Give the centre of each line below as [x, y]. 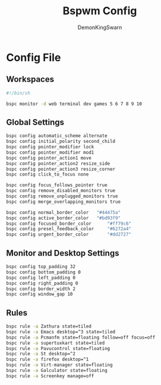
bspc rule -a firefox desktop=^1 [48, 359]
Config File [34, 57]
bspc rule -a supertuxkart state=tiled [56, 343]
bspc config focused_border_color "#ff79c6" [69, 224]
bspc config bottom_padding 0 [44, 272]
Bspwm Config [100, 11]
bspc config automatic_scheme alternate [57, 136]
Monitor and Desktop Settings [63, 253]
